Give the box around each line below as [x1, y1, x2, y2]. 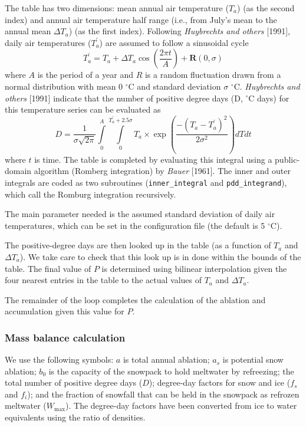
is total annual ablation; [123, 353, 210, 366]
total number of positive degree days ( [5, 376, 143, 389]
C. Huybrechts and [233, 80, 300, 92]
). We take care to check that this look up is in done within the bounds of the [19, 250, 301, 262]
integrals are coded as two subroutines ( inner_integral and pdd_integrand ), [5, 176, 287, 188]
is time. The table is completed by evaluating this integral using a [34, 153, 272, 165]
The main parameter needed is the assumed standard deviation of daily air [5, 208, 275, 220]
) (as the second [237, 2, 295, 14]
